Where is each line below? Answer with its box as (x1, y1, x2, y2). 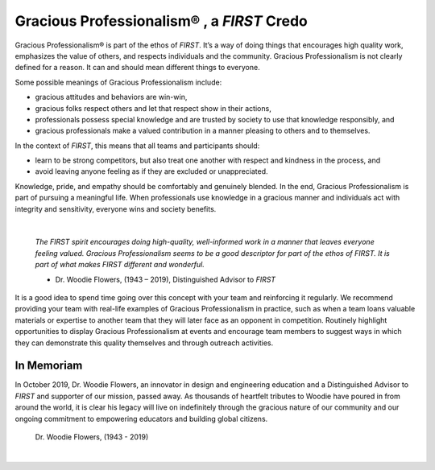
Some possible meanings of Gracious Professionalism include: (14, 77, 222, 87)
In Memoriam (14, 359, 83, 373)
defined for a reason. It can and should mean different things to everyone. (14, 63, 261, 72)
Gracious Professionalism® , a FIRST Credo (14, 12, 308, 30)
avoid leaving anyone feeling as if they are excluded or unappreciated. (35, 167, 269, 176)
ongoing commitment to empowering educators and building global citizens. (14, 414, 268, 423)
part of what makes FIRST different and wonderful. (35, 260, 205, 270)
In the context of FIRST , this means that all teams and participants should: (14, 141, 260, 150)
